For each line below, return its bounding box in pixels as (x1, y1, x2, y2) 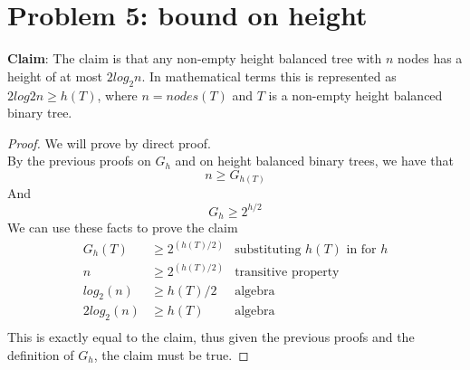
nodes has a (398, 49, 463, 68)
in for (346, 243, 377, 256)
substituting (235, 243, 302, 256)
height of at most (7, 66, 103, 85)
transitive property (235, 266, 340, 280)
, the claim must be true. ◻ (93, 345, 249, 364)
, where (97, 85, 138, 104)
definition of (7, 345, 74, 364)
